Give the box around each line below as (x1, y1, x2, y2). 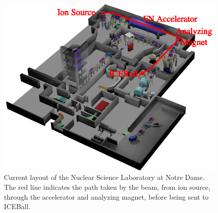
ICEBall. (4, 201, 31, 212)
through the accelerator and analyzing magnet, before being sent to (4, 191, 209, 202)
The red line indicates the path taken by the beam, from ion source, (4, 181, 211, 192)
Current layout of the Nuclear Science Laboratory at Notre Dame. (4, 172, 205, 182)
